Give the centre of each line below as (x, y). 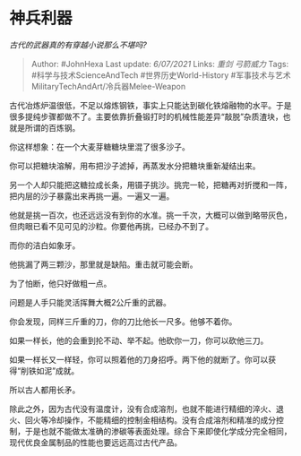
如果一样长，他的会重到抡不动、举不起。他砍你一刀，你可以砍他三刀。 (139, 340)
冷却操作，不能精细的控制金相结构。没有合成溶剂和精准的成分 (162, 420)
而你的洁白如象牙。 (45, 245)
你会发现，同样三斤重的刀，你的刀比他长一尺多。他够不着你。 (123, 321)
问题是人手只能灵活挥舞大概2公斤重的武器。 (90, 302)
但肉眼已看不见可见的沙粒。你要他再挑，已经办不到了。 (111, 226)
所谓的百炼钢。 (52, 127)
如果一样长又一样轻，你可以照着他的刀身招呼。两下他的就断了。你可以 (139, 359)
